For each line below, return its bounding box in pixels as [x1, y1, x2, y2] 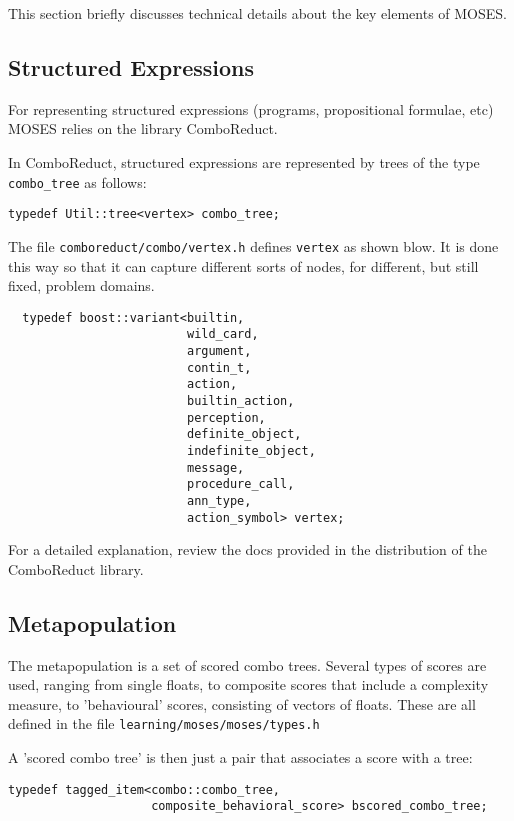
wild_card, [186, 327, 259, 342]
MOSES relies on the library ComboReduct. [8, 118, 278, 139]
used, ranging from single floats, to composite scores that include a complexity [8, 674, 489, 695]
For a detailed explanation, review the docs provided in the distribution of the [8, 539, 487, 560]
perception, [186, 410, 266, 425]
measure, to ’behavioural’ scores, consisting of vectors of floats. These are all [8, 693, 476, 714]
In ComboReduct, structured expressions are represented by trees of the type [8, 151, 480, 172]
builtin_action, [186, 394, 295, 409]
